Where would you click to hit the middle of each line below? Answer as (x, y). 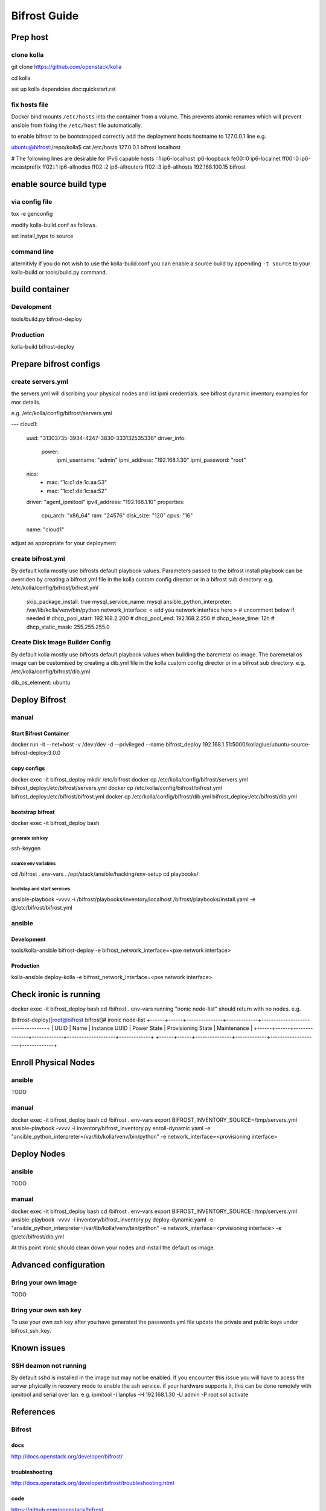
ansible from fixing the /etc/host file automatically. (77, 125)
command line (33, 251)
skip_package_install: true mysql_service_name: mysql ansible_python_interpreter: (129, 601)
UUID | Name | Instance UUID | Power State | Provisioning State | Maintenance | (154, 1028)
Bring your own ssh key (46, 1310)
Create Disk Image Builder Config (61, 642)
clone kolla (27, 54)
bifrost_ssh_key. (31, 1330)
